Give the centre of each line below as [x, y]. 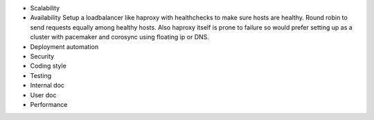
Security [42, 56]
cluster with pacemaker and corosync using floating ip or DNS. [119, 37]
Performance [49, 104]
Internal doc [47, 86]
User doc [43, 95]
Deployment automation [64, 47]
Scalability [45, 8]
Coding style [48, 66]
